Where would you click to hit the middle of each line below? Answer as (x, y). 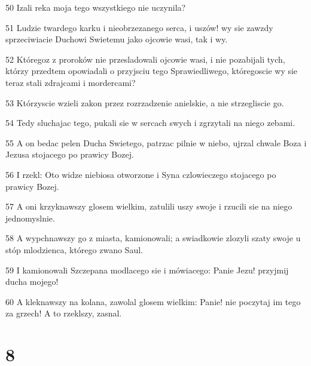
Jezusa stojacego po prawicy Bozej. (70, 154)
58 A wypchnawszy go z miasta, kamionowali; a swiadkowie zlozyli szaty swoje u (153, 238)
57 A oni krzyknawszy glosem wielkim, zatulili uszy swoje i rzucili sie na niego (149, 206)
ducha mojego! (32, 282)
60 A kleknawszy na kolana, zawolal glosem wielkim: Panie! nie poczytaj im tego (153, 301)
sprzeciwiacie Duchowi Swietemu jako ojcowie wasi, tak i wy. (117, 39)
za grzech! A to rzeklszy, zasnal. (64, 313)
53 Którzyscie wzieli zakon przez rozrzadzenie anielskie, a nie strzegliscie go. (145, 102)
